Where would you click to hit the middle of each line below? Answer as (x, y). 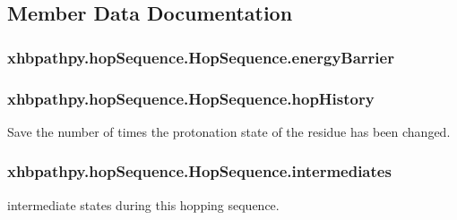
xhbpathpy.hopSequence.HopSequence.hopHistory (191, 98)
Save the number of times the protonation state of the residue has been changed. (229, 131)
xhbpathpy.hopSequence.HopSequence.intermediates (199, 171)
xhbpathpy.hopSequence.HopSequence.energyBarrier (201, 57)
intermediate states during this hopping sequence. (143, 204)
